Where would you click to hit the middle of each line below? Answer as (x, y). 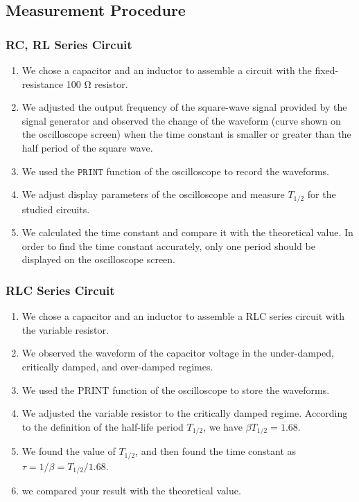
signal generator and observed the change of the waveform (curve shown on (181, 120)
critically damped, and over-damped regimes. (117, 366)
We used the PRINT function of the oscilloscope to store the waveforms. (176, 389)
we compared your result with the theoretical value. (131, 491)
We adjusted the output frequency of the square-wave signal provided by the (184, 107)
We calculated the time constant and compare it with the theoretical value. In (187, 232)
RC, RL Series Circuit (69, 44)
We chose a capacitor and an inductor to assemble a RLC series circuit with (183, 316)
